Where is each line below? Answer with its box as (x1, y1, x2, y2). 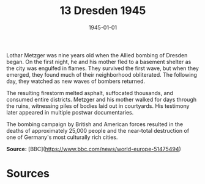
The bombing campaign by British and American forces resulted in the (6, 120, 184, 128)
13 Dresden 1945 (59, 4, 146, 18)
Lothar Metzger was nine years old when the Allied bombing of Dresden (6, 51, 188, 58)
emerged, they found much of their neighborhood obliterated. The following (6, 71, 198, 78)
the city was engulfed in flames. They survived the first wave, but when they (6, 65, 199, 72)
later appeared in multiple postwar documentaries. (6, 108, 134, 116)
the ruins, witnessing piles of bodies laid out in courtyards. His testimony (6, 102, 190, 110)
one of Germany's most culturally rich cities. (6, 133, 118, 141)
